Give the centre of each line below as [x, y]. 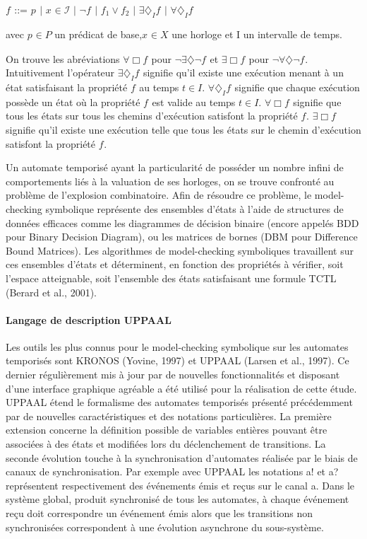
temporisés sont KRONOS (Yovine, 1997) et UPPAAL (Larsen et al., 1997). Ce [178, 360]
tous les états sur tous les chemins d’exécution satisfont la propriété [152, 116]
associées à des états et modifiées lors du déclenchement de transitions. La [166, 444]
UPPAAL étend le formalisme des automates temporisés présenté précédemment [179, 402]
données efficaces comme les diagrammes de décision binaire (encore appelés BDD [182, 222]
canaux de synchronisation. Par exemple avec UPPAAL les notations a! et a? [172, 471]
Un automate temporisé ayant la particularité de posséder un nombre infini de [175, 167]
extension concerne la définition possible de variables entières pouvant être [167, 430]
